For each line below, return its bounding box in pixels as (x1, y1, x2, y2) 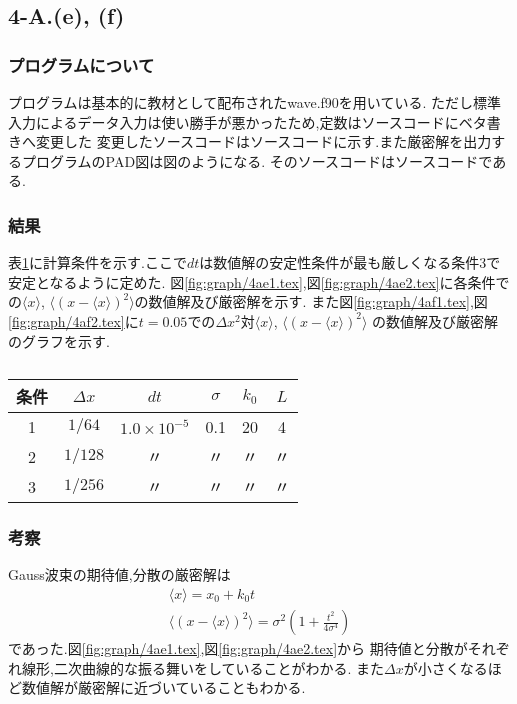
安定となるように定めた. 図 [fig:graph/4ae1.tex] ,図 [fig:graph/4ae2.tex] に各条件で (8, 271, 510, 292)
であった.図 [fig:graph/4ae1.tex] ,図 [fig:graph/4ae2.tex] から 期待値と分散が (8, 638, 468, 659)
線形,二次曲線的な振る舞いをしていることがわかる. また (21, 657, 385, 678)
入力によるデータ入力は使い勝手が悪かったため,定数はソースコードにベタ (8, 111, 487, 132)
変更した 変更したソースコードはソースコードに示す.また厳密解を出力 (35, 131, 492, 152)
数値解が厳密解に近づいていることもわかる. (21, 677, 306, 698)
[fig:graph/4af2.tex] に (8, 310, 139, 331)
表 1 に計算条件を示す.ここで (8, 252, 187, 273)
